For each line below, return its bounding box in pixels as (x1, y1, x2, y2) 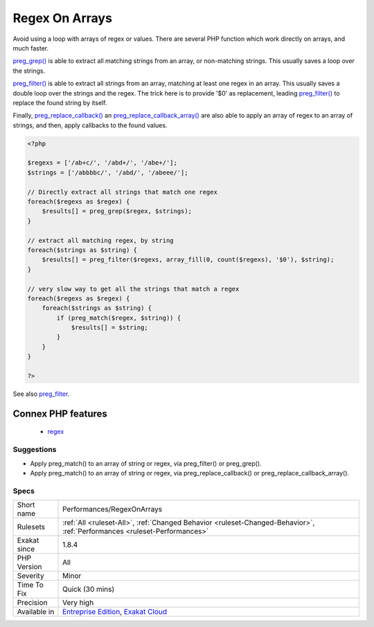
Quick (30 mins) (62, 585, 115, 594)
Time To (17, 580, 44, 590)
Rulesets (17, 522, 45, 532)
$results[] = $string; (71, 324, 148, 331)
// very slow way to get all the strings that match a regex (27, 284, 240, 293)
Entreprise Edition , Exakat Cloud (62, 607, 168, 617)
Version (17, 562, 42, 572)
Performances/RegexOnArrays (62, 505, 163, 514)
